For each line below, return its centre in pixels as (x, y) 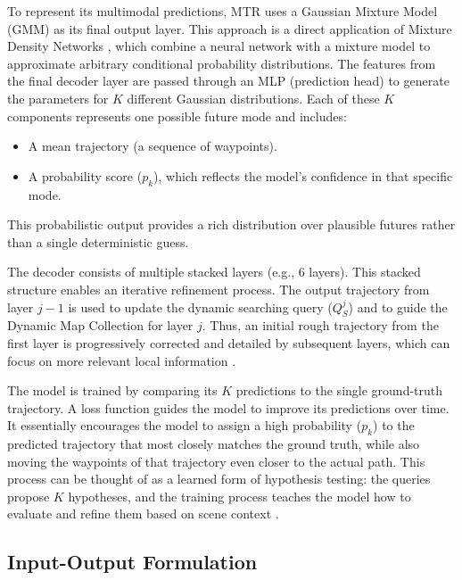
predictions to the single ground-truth (339, 390)
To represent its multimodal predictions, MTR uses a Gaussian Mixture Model (223, 11)
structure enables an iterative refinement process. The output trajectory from (219, 289)
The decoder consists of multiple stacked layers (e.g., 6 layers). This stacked (214, 272)
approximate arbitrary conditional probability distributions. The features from (222, 63)
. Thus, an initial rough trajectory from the (320, 325)
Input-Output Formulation (132, 562)
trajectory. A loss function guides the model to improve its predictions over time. (228, 407)
